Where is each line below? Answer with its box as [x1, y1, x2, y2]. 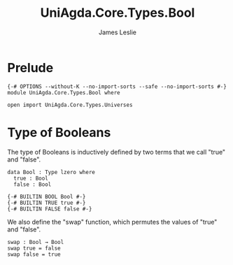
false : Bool [13, 180, 52, 188]
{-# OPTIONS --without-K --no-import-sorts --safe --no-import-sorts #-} [7, 83, 227, 90]
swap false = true [7, 250, 61, 258]
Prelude [7, 59, 54, 76]
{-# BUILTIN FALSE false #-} [7, 205, 92, 213]
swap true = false [7, 245, 61, 252]
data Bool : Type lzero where [7, 169, 96, 176]
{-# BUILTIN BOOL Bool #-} [7, 193, 86, 200]
